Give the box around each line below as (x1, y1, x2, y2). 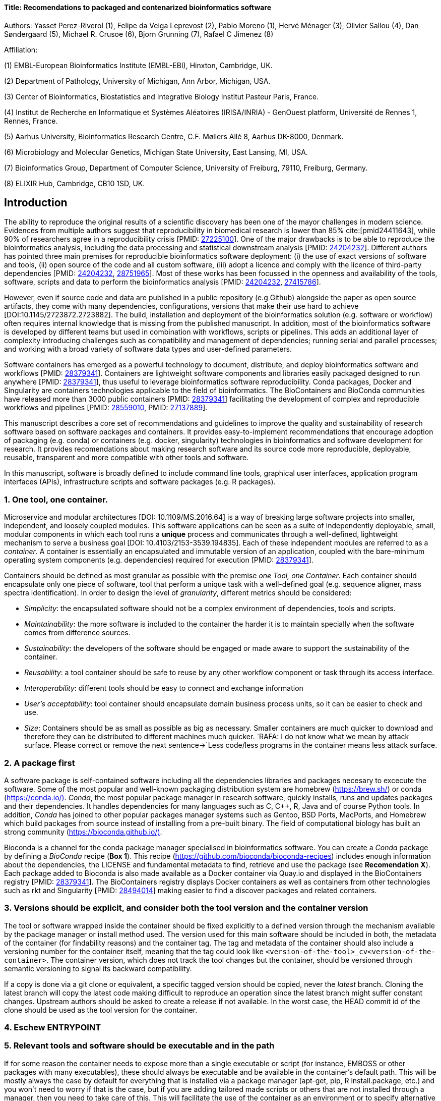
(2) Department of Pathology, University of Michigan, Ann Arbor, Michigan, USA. (4, 76, 271, 85)
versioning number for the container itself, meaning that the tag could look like (4, 947, 264, 956)
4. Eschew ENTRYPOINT (4, 1022, 101, 1033)
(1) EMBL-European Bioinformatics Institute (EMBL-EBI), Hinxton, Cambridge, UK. (4, 61, 273, 70)
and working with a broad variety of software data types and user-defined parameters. (4, 345, 292, 354)
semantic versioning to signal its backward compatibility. (4, 964, 192, 973)
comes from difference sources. (24, 628, 131, 637)
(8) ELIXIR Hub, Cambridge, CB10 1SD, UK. (4, 179, 145, 188)
